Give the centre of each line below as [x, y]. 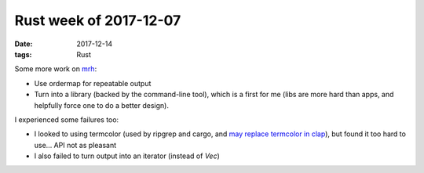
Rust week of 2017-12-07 [98, 20]
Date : [24, 44]
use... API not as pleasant [75, 145]
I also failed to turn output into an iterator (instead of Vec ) [127, 156]
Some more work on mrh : [56, 69]
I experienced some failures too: [67, 119]
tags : [23, 54]
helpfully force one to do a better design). [101, 105]
